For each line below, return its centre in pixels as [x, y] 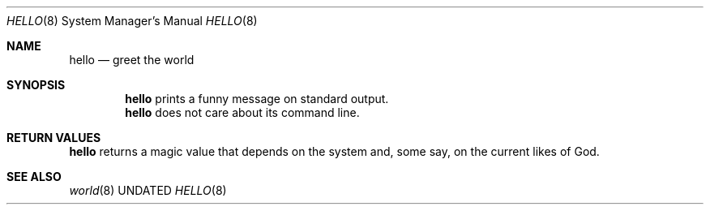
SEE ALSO [34, 177]
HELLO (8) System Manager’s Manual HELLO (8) [132, 21]
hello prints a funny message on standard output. [257, 99]
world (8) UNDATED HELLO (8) [148, 190]
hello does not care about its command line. [242, 112]
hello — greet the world [132, 60]
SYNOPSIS [36, 85]
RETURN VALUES [54, 138]
